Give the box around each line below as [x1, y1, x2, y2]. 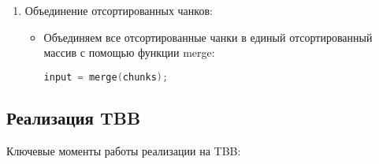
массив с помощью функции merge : [43, 44, 215, 61]
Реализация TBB [6, 106, 141, 130]
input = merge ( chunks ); [43, 71, 169, 83]
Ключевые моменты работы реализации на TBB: [6, 142, 241, 158]
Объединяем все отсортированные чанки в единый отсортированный [43, 28, 373, 45]
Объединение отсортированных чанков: [24, 2, 213, 18]
